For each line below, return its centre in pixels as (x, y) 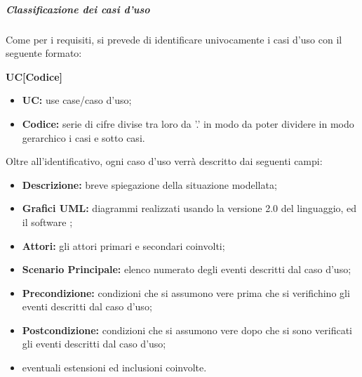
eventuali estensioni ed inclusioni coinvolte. (114, 368)
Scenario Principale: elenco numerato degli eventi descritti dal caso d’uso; (187, 269)
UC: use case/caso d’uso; (77, 100)
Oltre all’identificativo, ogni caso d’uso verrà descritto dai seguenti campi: (164, 161)
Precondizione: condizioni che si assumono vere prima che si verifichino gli (186, 292)
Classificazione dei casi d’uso (78, 9)
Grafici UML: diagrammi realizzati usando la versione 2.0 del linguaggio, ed (189, 208)
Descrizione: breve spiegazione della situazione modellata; (149, 184)
